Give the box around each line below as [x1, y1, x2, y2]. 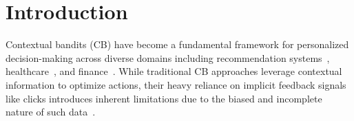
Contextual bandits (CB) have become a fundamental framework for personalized [6, 37, 349, 52]
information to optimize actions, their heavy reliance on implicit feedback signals [6, 77, 346, 91]
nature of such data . [6, 104, 96, 119]
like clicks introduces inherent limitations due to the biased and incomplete [6, 91, 322, 105]
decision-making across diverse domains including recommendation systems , [6, 50, 330, 65]
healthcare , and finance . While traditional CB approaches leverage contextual [6, 64, 342, 78]
